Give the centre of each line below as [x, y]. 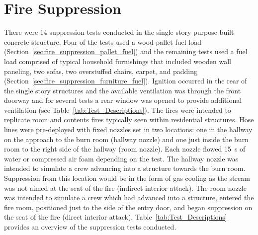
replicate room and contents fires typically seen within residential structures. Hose [129, 119]
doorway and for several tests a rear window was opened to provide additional [123, 100]
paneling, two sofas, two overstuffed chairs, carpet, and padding [101, 71]
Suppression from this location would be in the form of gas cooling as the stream [127, 178]
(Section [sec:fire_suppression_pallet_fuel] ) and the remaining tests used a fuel [126, 51]
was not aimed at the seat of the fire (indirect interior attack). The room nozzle [125, 188]
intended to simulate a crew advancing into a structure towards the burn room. [125, 168]
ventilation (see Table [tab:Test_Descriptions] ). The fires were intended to [118, 110]
